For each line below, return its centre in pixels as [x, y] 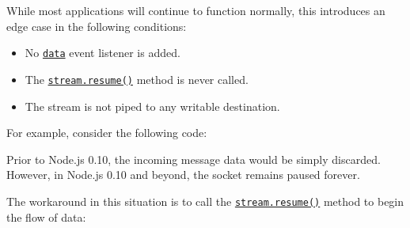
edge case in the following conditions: [97, 26]
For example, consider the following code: [107, 133]
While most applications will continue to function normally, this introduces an [196, 10]
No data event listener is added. [102, 53]
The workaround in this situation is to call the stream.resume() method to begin [205, 201]
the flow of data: [46, 217]
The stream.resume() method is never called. [137, 79]
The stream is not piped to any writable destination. [152, 106]
